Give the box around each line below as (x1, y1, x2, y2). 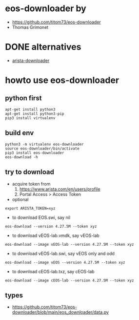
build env (5, 129, 34, 137)
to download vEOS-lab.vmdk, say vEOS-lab (12, 233, 100, 238)
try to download (5, 168, 55, 176)
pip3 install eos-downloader (5, 150, 64, 155)
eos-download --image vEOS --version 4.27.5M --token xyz (5, 260, 125, 265)
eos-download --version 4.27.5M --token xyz (5, 224, 97, 229)
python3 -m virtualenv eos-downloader (5, 142, 84, 147)
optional (12, 196, 29, 202)
